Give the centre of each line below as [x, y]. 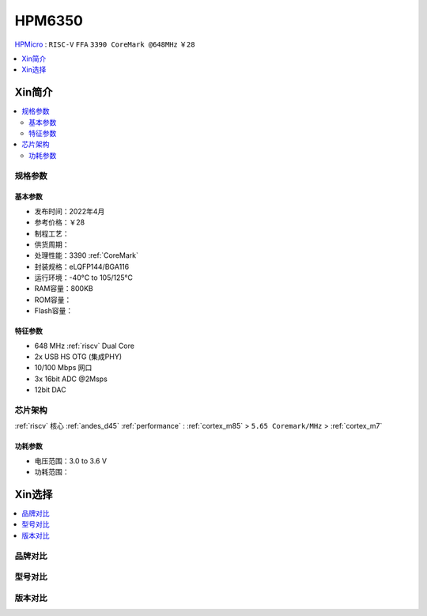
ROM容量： [53, 300]
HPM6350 [49, 21]
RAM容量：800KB [64, 289]
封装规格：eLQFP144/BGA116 [82, 266]
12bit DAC [50, 390]
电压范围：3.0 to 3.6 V [70, 461]
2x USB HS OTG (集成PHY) [78, 357]
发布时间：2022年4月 [70, 211]
